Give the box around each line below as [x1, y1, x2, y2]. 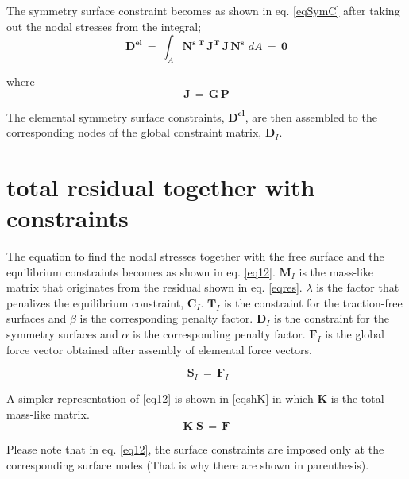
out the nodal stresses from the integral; [6, 17, 202, 34]
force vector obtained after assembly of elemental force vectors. [6, 341, 312, 357]
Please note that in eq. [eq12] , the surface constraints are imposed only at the [6, 441, 384, 458]
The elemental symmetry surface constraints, [6, 108, 225, 125]
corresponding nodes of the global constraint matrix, [6, 124, 262, 141]
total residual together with [6, 170, 315, 203]
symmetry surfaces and [6, 326, 118, 342]
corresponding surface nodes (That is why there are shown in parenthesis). [6, 456, 369, 473]
